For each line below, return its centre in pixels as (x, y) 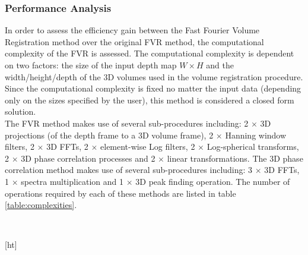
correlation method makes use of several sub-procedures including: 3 (129, 170)
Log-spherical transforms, (253, 147)
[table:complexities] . (41, 205)
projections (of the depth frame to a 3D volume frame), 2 (109, 135)
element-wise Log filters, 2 (148, 147)
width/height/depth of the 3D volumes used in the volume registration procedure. (154, 76)
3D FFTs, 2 (67, 147)
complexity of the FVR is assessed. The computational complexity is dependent (150, 53)
